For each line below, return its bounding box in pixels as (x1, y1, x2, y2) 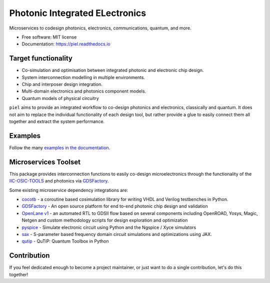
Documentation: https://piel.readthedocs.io (21, 41, 110, 47)
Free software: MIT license (21, 34, 77, 40)
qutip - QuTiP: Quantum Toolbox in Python (21, 238, 109, 244)
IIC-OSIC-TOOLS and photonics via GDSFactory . (9, 178, 109, 184)
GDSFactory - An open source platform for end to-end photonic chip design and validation (21, 203, 208, 209)
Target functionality (9, 54, 72, 62)
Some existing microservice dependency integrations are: (9, 187, 128, 193)
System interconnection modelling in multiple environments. (21, 74, 145, 80)
